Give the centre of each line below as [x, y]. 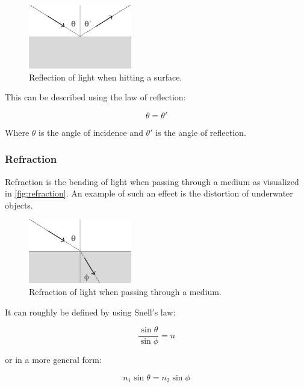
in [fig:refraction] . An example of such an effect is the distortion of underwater [149, 193]
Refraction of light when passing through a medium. [125, 291]
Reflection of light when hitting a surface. [106, 77]
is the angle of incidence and [91, 132]
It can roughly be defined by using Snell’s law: [90, 312]
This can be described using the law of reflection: [95, 97]
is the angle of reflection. [201, 132]
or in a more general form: [53, 360]
